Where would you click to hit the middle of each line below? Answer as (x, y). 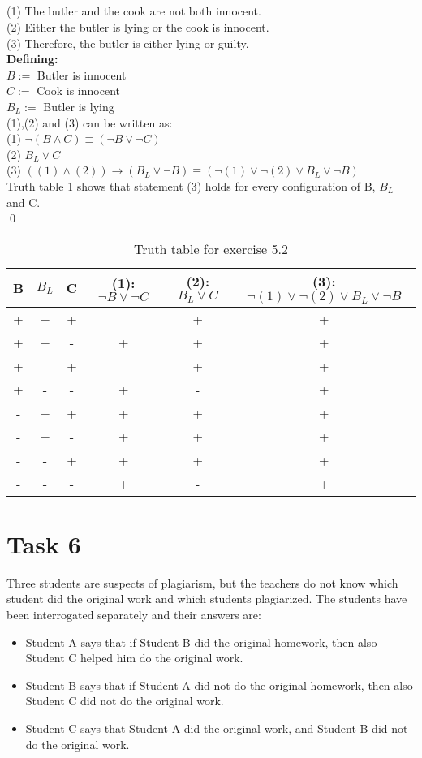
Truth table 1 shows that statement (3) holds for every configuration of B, (191, 185)
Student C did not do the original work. (125, 701)
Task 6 (44, 543)
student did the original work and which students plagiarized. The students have (207, 599)
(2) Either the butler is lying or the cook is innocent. (138, 26)
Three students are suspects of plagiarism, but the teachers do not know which (202, 582)
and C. (24, 202)
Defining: (32, 59)
